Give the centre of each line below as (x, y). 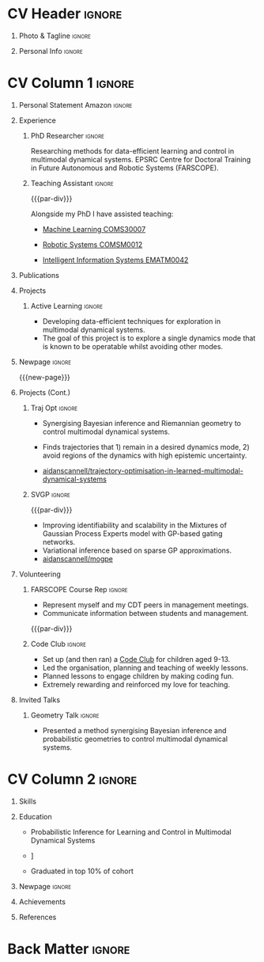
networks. (59, 542)
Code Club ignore (58, 644)
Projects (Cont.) (45, 392)
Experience (37, 120)
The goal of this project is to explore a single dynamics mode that (149, 338)
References (38, 917)
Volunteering (40, 574)
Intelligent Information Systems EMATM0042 (115, 260)
